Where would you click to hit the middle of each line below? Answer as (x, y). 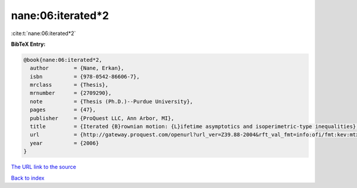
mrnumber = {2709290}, (71, 93)
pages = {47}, (63, 110)
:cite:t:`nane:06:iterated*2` (43, 33)
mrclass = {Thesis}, (69, 85)
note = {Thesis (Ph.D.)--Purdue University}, (112, 101)
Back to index (28, 178)
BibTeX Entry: (28, 44)
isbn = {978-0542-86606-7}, (85, 76)
